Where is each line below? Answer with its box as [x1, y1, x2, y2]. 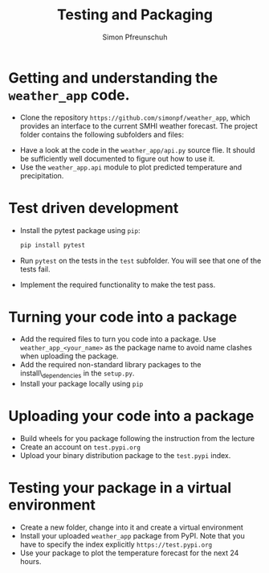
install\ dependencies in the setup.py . [19, 368, 135, 380]
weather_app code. [8, 86, 130, 104]
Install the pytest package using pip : [19, 225, 141, 235]
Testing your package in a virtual [8, 479, 231, 497]
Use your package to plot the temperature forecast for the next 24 [19, 548, 239, 558]
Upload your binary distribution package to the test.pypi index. [19, 451, 231, 460]
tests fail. [19, 264, 51, 274]
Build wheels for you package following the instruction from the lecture [19, 434, 255, 444]
